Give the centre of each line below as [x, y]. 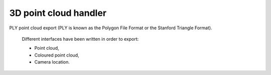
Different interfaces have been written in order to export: [80, 39]
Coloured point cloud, [57, 55]
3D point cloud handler [58, 13]
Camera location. [52, 62]
